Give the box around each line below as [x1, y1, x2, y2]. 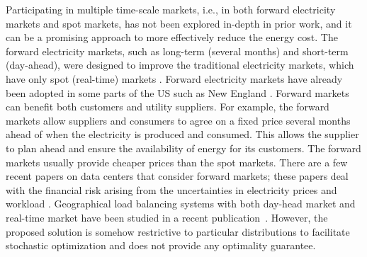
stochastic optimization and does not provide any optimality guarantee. [6, 238, 316, 253]
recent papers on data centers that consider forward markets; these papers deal [6, 169, 349, 183]
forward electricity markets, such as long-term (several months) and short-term [6, 43, 349, 58]
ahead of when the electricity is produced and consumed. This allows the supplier [6, 127, 359, 142]
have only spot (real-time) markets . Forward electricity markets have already [6, 71, 343, 86]
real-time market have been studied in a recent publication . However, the [6, 210, 328, 224]
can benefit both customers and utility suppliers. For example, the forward [6, 99, 329, 114]
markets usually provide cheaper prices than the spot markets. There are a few [6, 154, 348, 169]
